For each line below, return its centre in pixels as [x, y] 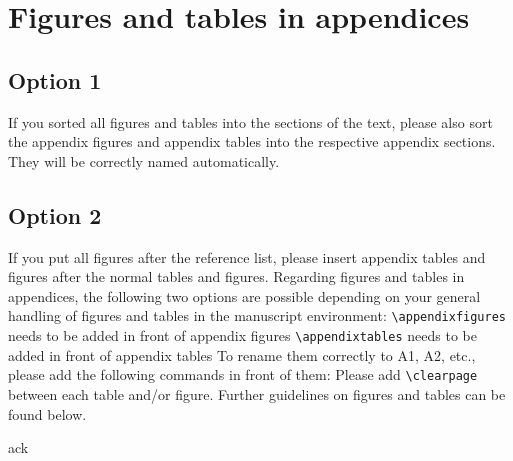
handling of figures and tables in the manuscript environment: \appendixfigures [257, 315]
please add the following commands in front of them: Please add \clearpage [243, 374]
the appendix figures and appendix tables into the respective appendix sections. [252, 141]
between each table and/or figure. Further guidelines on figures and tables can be [257, 393]
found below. [47, 413]
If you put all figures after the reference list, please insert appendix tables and [247, 256]
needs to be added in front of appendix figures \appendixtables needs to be [242, 335]
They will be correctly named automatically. [144, 160]
